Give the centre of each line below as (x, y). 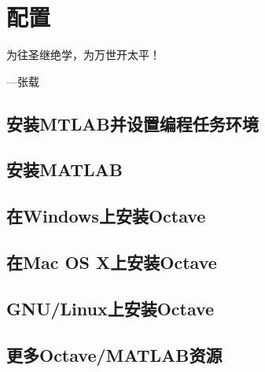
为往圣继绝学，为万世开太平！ (83, 55)
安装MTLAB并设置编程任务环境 (132, 123)
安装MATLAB (64, 169)
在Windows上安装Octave (106, 216)
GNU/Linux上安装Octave (110, 308)
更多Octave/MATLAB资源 (114, 354)
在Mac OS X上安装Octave (112, 262)
